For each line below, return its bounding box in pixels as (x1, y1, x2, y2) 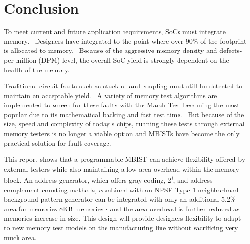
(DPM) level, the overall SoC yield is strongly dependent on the (38, 54, 229, 65)
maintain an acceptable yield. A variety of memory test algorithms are (4, 90, 217, 100)
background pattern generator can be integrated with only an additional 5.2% (4, 194, 236, 204)
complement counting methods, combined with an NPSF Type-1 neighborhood (4, 184, 239, 194)
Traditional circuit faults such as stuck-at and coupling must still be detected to (4, 81, 243, 91)
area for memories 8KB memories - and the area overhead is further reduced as (4, 203, 240, 213)
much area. (4, 232, 36, 242)
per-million (4, 54, 36, 65)
